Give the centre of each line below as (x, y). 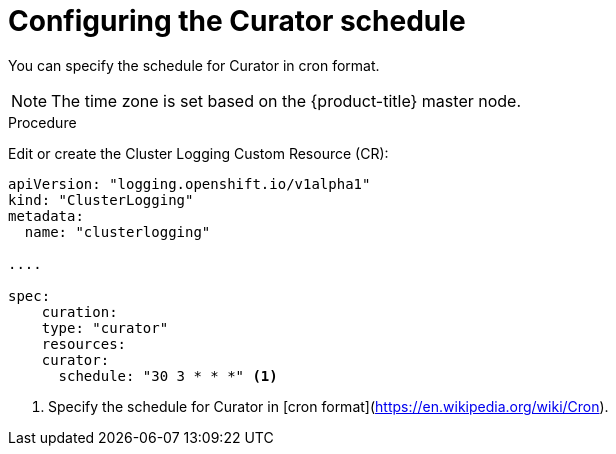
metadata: (46, 215)
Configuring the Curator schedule (237, 21)
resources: (84, 343)
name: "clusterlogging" (117, 231)
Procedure (42, 122)
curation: (79, 311)
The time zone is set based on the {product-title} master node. (286, 100)
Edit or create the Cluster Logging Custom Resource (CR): (198, 153)
